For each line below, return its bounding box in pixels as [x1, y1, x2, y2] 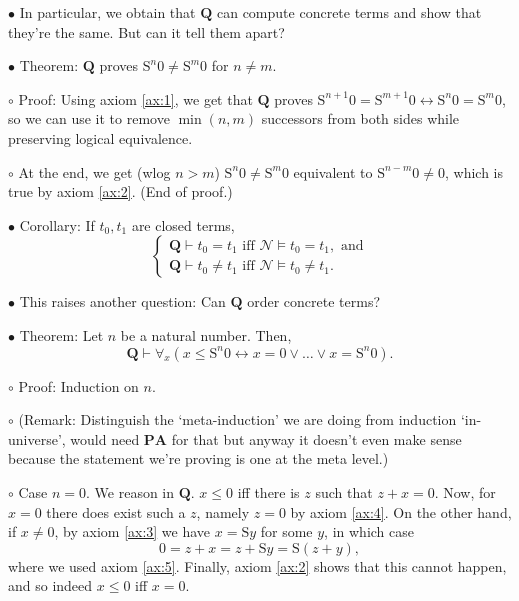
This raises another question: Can [19, 291, 226, 312]
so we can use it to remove [8, 108, 170, 129]
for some [260, 521, 313, 542]
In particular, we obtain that [19, 2, 196, 22]
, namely [196, 501, 250, 522]
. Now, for [434, 481, 496, 502]
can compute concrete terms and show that [216, 2, 482, 22]
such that [315, 481, 373, 502]
